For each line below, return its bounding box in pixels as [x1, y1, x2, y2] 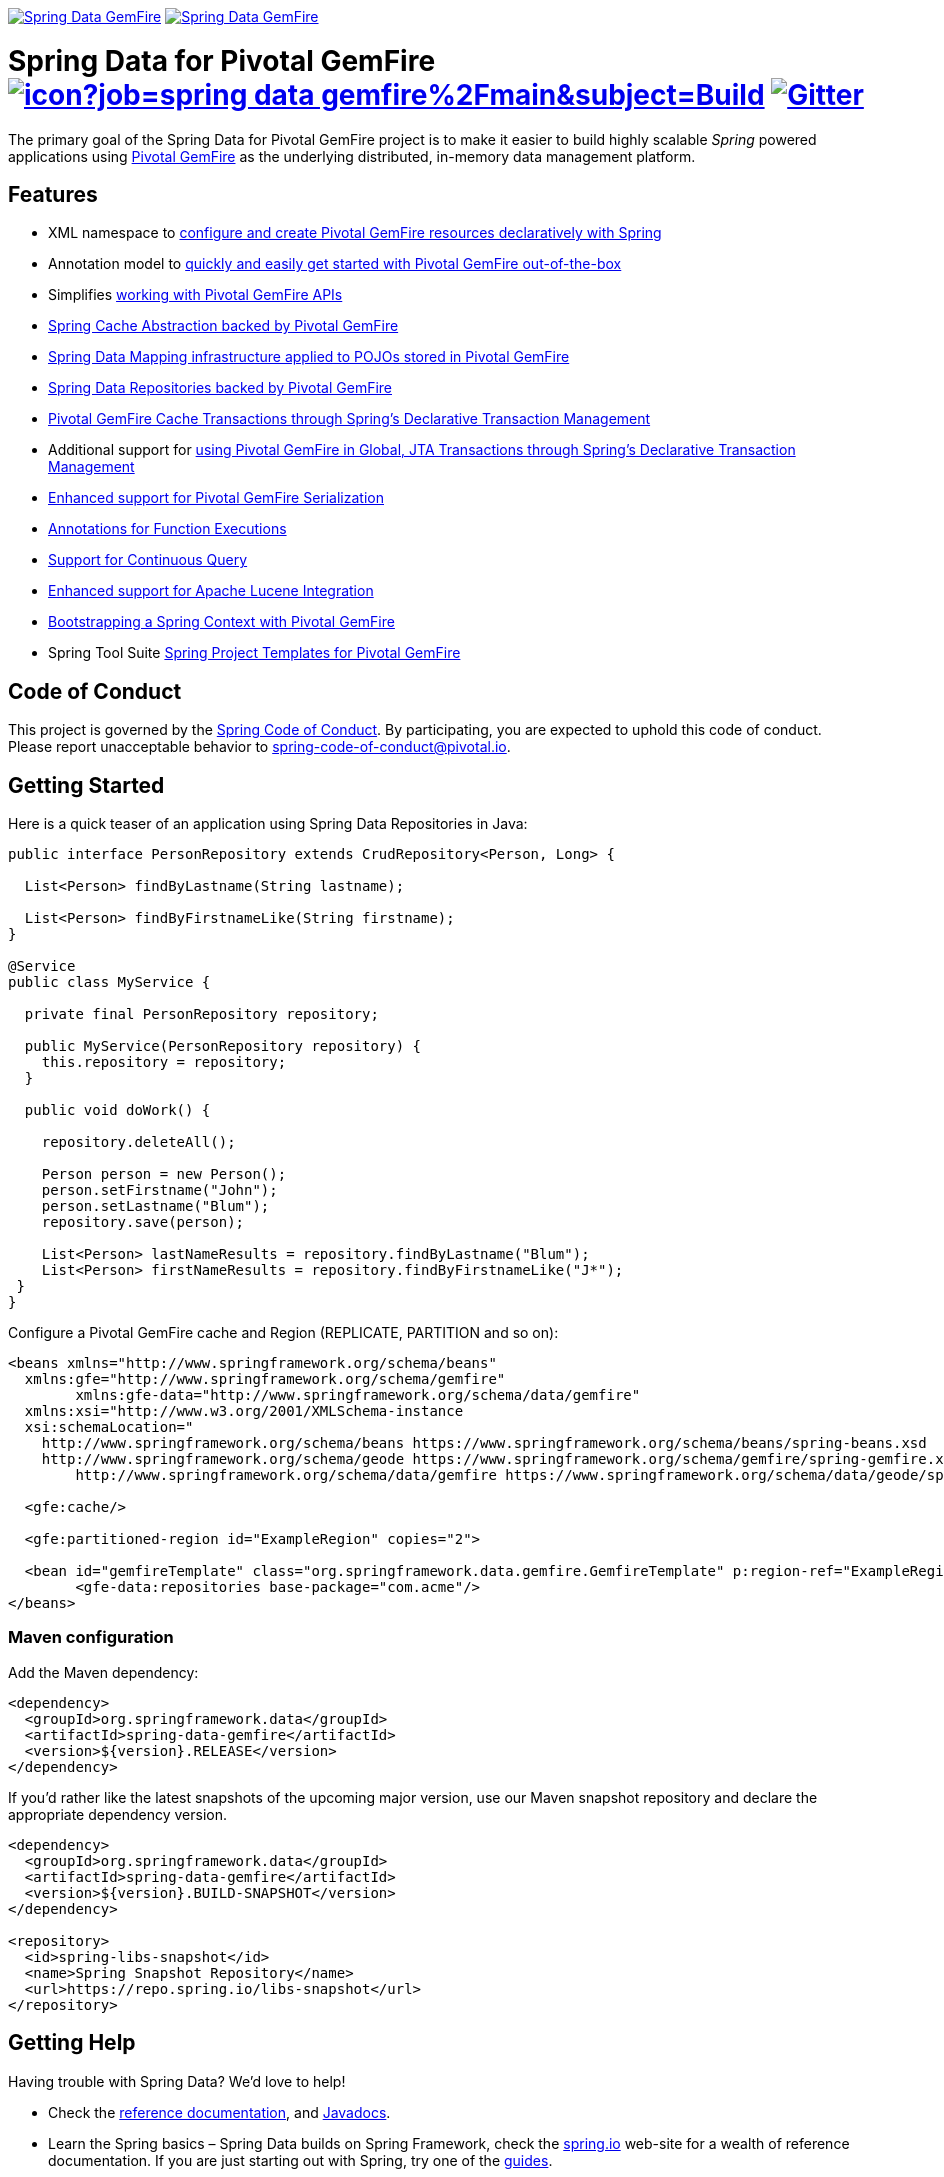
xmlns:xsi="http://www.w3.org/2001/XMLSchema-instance [24, 1403, 464, 1420]
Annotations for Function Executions [48, 520, 287, 538]
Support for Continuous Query [48, 551, 248, 569]
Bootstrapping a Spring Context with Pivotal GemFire [48, 613, 395, 631]
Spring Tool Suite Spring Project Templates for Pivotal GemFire [48, 644, 461, 662]
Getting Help [8, 2030, 136, 2056]
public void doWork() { [24, 1102, 211, 1119]
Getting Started [8, 772, 165, 798]
